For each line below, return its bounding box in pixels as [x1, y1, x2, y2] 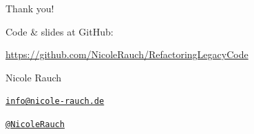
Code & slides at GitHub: [6, 24, 114, 38]
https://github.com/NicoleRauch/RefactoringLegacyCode [6, 47, 248, 62]
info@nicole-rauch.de [6, 96, 105, 107]
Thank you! [6, 1, 54, 15]
